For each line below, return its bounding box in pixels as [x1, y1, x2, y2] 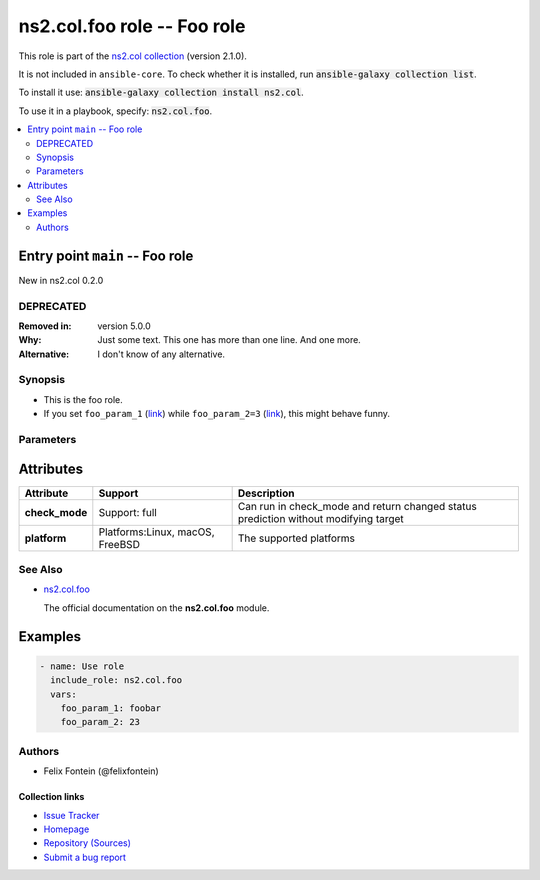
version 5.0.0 [97, 320, 152, 332]
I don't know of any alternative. [97, 348, 225, 360]
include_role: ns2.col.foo [50, 675, 183, 686]
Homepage [43, 823, 90, 835]
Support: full [98, 505, 157, 519]
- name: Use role [39, 660, 125, 672]
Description [237, 486, 295, 500]
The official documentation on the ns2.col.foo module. [43, 601, 270, 614]
